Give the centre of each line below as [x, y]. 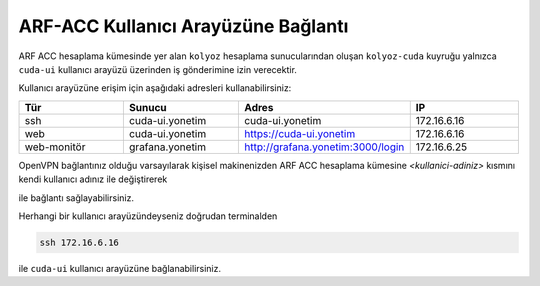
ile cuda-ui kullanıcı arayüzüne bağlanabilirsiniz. [120, 268]
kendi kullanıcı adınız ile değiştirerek [93, 179]
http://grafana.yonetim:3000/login [324, 147]
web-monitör [55, 147]
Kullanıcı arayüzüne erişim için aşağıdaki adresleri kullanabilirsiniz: [155, 88]
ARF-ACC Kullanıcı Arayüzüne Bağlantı [183, 26]
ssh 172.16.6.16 [79, 242]
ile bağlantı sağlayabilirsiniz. [76, 197]
